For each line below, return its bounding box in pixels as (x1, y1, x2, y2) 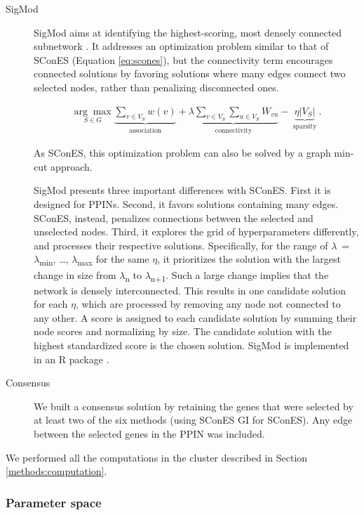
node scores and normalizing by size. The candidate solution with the (34, 324, 332, 339)
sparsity (292, 123, 317, 131)
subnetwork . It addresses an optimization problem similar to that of (34, 39, 329, 53)
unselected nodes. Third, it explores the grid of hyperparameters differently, (34, 224, 359, 239)
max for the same (77, 252, 149, 268)
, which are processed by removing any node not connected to (75, 296, 341, 311)
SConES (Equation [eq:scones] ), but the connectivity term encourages (34, 52, 333, 67)
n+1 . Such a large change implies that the (150, 267, 329, 284)
